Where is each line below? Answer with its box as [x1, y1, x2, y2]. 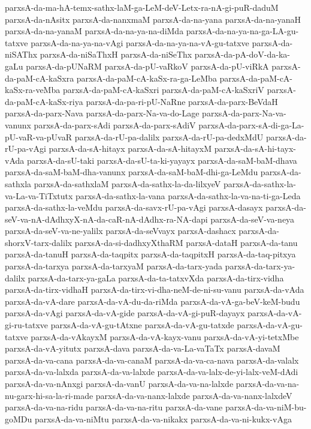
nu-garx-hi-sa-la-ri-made [5, 389, 93, 401]
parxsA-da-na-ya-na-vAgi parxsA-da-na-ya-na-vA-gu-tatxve [31, 36, 249, 49]
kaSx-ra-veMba [5, 83, 61, 96]
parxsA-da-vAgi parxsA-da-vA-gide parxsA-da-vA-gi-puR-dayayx [5, 307, 245, 319]
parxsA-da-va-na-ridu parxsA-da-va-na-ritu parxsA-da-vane [5, 401, 223, 413]
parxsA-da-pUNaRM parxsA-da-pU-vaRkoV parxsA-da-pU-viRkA [26, 59, 269, 72]
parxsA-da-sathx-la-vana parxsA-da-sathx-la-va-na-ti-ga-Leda [76, 189, 301, 202]
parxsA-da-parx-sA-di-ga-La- [198, 118, 304, 131]
